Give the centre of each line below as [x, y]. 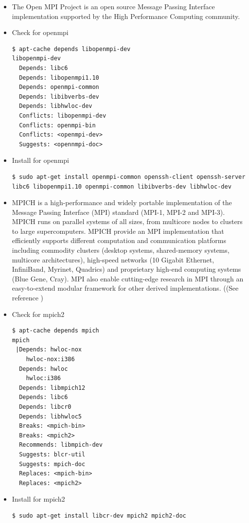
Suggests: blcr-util [52, 454]
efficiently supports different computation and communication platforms [119, 240]
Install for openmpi [40, 160]
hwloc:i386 [44, 378]
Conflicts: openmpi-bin [57, 125]
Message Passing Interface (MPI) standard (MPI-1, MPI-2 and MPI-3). [118, 212]
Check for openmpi [40, 32]
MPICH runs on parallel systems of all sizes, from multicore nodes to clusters [127, 221]
